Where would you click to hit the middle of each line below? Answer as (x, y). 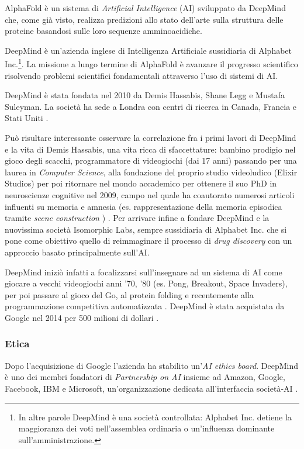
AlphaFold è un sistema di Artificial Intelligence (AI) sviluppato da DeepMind (145, 8)
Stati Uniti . (27, 118)
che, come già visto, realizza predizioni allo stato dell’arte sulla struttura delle (144, 19)
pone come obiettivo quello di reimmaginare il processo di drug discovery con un (148, 241)
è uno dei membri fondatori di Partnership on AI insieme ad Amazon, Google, (145, 377)
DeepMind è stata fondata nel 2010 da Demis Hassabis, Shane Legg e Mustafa (145, 95)
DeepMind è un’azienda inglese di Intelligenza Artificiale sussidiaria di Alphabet (148, 50)
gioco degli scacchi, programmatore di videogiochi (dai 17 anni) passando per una (151, 160)
